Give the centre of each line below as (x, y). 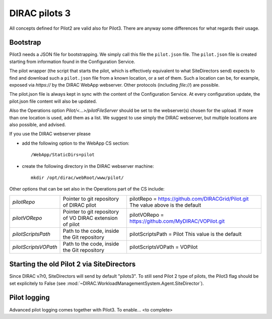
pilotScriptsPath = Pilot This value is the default (185, 234)
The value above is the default (165, 205)
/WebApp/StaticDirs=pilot (63, 155)
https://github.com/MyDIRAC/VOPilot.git (177, 221)
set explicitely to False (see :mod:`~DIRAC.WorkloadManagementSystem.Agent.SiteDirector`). (107, 283)
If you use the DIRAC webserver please (50, 134)
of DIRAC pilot (80, 205)
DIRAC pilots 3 (40, 13)
